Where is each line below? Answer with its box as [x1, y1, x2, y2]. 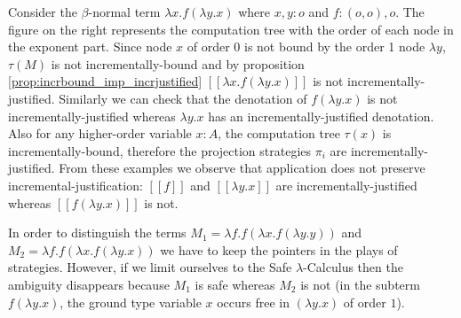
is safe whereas [195, 275, 275, 293]
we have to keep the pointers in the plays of [160, 240, 398, 259]
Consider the [8, 3, 77, 20]
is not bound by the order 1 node [243, 37, 425, 56]
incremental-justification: [8, 175, 143, 194]
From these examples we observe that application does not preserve [59, 159, 425, 177]
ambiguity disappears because [8, 275, 170, 293]
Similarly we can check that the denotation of [59, 89, 307, 107]
